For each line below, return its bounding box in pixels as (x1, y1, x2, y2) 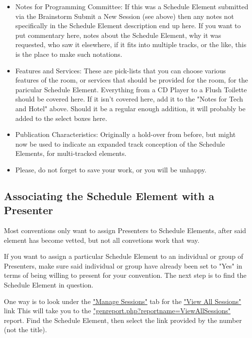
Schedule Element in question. (4, 280, 94, 290)
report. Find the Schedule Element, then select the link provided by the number (4, 315, 242, 325)
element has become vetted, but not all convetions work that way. (4, 235, 200, 245)
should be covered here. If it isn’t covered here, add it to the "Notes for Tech (15, 94, 243, 104)
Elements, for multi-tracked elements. (15, 148, 127, 158)
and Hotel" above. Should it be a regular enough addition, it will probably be (15, 103, 246, 113)
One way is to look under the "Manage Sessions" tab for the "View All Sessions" (4, 296, 241, 306)
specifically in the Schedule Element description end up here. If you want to (15, 20, 241, 31)
